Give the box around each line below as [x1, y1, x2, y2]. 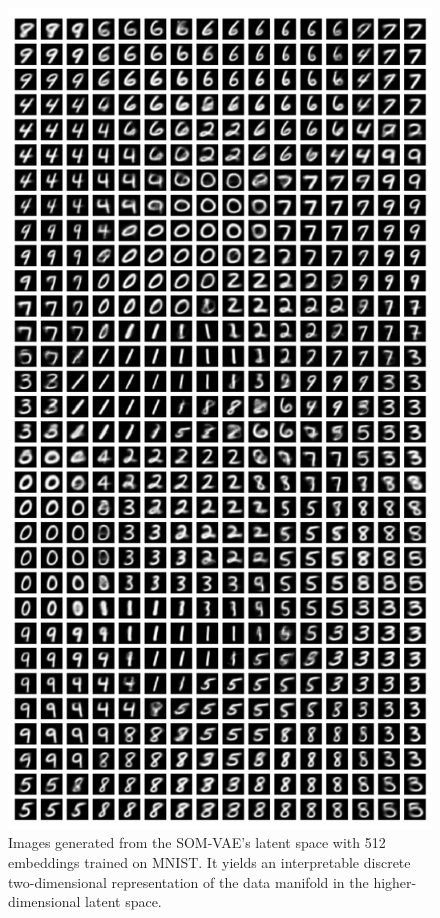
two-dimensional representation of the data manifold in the [8, 871, 369, 892]
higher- [373, 871, 417, 892]
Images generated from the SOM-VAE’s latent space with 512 [8, 832, 386, 853]
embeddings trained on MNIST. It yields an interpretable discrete [8, 851, 411, 872]
